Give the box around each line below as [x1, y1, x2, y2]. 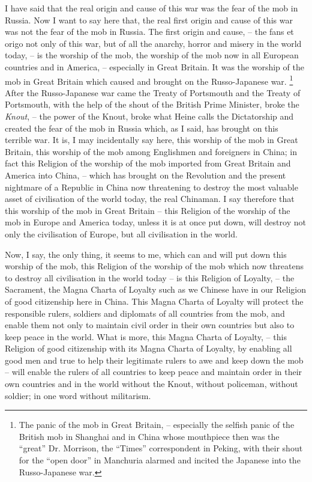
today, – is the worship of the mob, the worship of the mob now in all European [5, 49, 299, 61]
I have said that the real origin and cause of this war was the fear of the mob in [5, 2, 298, 14]
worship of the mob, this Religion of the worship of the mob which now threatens [5, 260, 304, 272]
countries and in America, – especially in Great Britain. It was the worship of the [5, 60, 304, 73]
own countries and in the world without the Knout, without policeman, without [5, 377, 298, 390]
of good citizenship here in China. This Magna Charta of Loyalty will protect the [5, 294, 304, 307]
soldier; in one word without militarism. [5, 389, 151, 401]
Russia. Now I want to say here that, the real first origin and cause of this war [5, 13, 293, 26]
